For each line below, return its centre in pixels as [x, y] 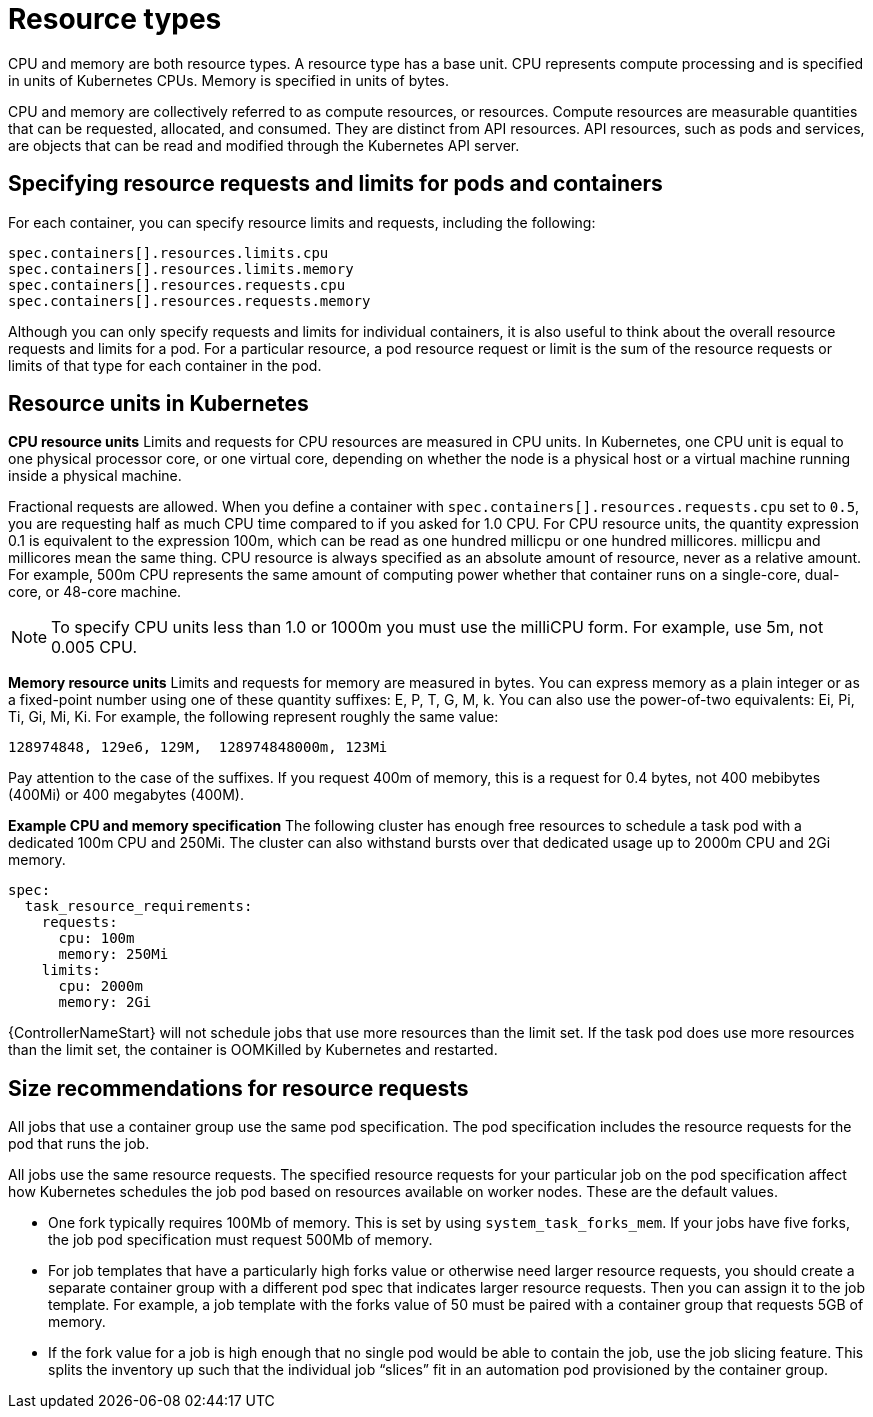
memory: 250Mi [113, 954]
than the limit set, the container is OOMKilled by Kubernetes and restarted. [253, 1050]
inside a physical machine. [95, 476]
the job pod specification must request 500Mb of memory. [240, 1240]
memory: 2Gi [105, 1002]
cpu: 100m [96, 938]
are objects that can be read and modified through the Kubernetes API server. [264, 145]
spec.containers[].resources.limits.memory [181, 268]
